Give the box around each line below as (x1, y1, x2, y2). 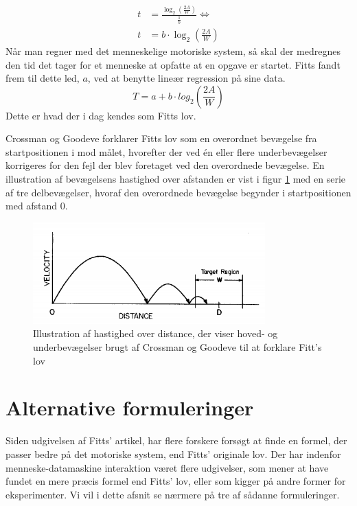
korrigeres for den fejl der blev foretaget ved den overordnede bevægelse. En (5, 158, 325, 172)
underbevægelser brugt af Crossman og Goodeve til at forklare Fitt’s (33, 340, 322, 354)
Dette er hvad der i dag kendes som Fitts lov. (5, 108, 196, 122)
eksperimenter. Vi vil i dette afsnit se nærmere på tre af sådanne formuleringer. (5, 487, 340, 501)
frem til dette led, (5, 71, 80, 85)
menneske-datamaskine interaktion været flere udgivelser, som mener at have (5, 460, 329, 474)
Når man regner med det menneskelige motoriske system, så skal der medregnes (5, 43, 341, 58)
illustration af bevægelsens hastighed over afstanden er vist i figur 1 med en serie (5, 172, 346, 186)
